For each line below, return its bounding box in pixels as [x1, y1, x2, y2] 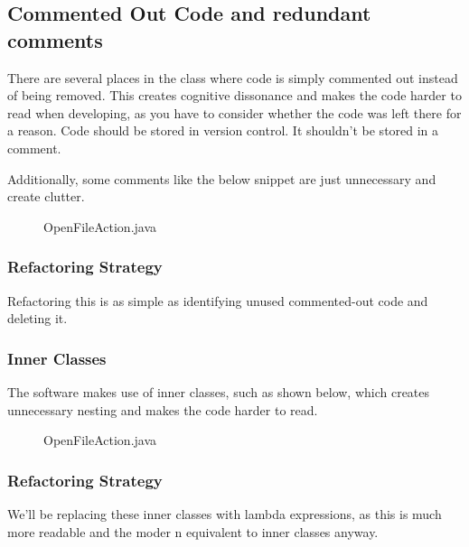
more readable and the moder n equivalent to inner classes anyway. [7, 522, 379, 541]
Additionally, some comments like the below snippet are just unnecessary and [7, 169, 436, 188]
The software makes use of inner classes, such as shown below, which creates [7, 382, 430, 401]
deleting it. [7, 309, 68, 328]
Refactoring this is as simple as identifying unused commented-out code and [7, 291, 428, 310]
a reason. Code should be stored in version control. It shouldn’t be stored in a [7, 121, 439, 140]
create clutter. [7, 187, 85, 206]
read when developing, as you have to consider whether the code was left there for [7, 103, 462, 122]
